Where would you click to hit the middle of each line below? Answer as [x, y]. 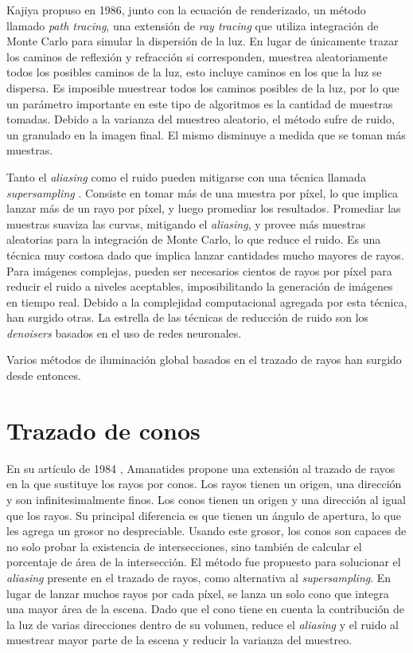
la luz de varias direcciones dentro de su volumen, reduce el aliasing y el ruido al [203, 624]
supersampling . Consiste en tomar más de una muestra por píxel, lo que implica [203, 192]
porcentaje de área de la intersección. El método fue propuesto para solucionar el [204, 562]
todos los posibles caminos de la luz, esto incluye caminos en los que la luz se [194, 72]
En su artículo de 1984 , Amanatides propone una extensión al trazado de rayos [201, 468]
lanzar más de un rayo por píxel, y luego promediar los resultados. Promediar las [204, 208]
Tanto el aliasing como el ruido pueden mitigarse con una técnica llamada [186, 176]
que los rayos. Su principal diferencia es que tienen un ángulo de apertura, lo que [204, 515]
